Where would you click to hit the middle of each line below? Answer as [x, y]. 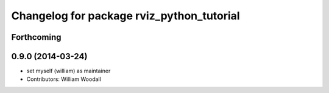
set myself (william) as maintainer [69, 71]
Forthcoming [36, 37]
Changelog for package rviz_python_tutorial [126, 16]
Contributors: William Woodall [64, 79]
